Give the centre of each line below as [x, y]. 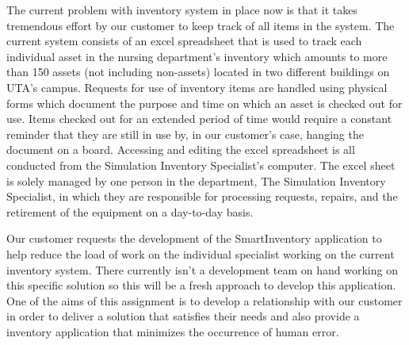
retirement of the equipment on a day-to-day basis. [130, 211]
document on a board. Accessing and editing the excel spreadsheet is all [181, 149]
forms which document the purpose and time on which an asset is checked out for [204, 103]
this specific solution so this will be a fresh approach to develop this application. [201, 285]
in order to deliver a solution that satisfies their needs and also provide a [183, 316]
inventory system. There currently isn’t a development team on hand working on [202, 269]
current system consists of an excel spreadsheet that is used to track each [184, 41]
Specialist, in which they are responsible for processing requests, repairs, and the [202, 196]
